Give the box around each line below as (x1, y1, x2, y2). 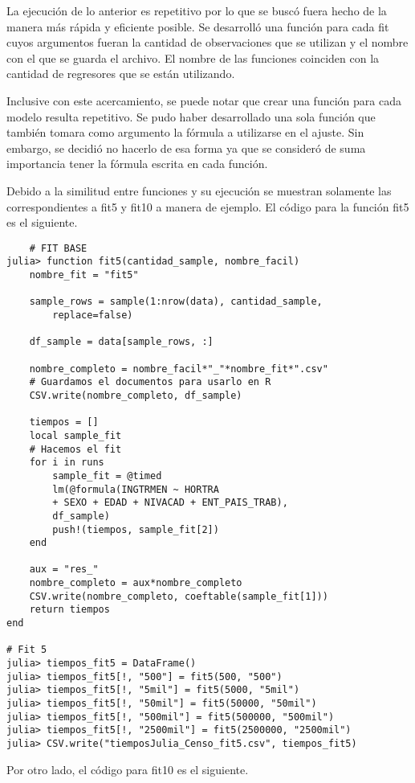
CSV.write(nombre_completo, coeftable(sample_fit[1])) (29, 590, 328, 602)
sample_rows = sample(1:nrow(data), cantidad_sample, (29, 296, 323, 308)
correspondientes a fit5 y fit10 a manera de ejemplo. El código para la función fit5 (6, 198, 409, 215)
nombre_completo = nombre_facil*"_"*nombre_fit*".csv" (29, 363, 328, 375)
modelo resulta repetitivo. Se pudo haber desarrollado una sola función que (6, 108, 376, 125)
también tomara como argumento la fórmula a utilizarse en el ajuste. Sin (6, 124, 364, 141)
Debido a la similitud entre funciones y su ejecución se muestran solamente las (6, 182, 392, 199)
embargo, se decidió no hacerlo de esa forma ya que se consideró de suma (6, 139, 366, 156)
